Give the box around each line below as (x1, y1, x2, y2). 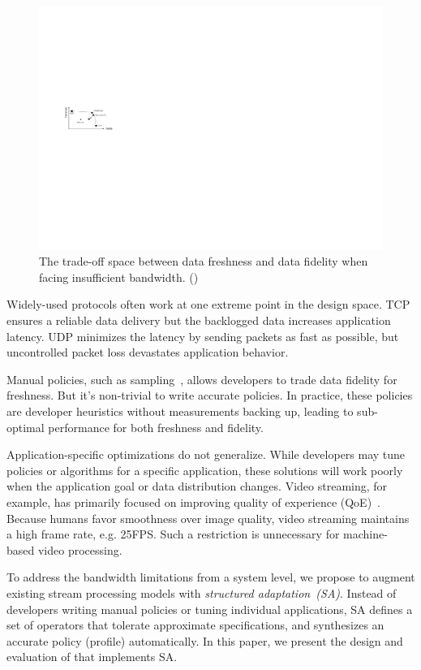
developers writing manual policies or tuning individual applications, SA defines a (6, 600, 413, 617)
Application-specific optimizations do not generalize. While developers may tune (6, 446, 406, 463)
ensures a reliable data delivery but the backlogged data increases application (6, 312, 391, 329)
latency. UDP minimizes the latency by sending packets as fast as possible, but (6, 327, 399, 344)
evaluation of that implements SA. (6, 648, 178, 665)
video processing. (37, 541, 122, 558)
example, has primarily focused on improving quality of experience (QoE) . (6, 493, 381, 510)
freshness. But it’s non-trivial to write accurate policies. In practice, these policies (6, 387, 413, 404)
